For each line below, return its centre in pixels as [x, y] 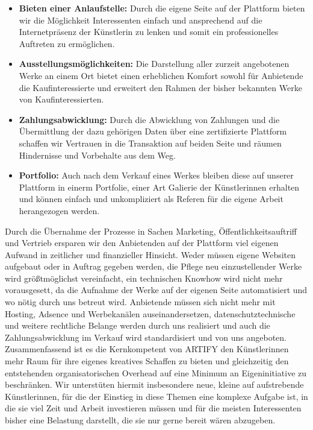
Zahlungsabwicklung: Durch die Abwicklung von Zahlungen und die [149, 119]
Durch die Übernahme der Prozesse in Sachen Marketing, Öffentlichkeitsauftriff [151, 231]
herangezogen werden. [59, 210]
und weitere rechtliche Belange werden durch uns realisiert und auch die [138, 325]
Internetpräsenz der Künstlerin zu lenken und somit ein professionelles [149, 32]
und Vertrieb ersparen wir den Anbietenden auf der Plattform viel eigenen [142, 243]
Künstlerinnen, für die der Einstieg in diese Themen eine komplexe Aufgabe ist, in [156, 396]
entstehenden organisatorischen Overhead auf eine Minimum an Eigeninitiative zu [156, 372]
